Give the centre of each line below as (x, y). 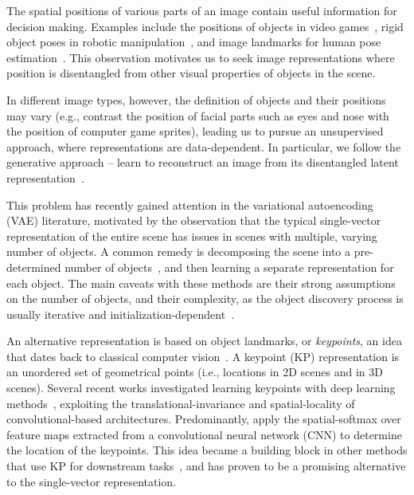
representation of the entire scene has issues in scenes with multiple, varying (192, 236)
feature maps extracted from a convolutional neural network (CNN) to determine (204, 434)
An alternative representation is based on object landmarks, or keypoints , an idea (204, 341)
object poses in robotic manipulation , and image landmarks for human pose (194, 42)
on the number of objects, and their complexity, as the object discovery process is (205, 299)
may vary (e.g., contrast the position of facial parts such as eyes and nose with (198, 115)
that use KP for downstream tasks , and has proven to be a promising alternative (206, 466)
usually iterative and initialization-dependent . (121, 314)
